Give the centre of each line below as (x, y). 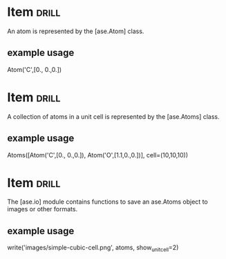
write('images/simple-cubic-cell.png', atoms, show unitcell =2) (93, 248)
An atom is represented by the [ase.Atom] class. (76, 31)
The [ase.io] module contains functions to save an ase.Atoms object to (108, 202)
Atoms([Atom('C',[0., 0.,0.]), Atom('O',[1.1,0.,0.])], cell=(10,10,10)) (98, 155)
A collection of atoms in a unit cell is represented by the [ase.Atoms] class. (113, 116)
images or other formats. (43, 209)
